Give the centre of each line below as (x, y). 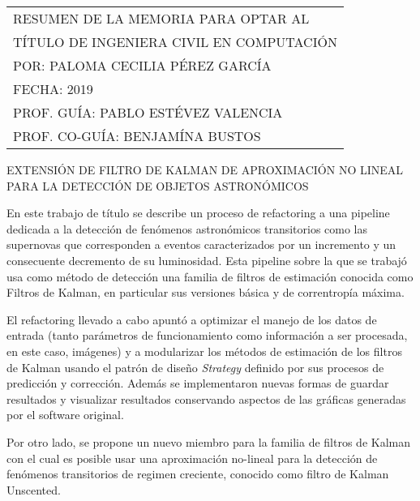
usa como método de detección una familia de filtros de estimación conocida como (210, 276)
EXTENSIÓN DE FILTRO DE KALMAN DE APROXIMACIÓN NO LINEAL (205, 169)
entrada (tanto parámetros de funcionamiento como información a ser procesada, (207, 335)
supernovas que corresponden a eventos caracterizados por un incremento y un (201, 244)
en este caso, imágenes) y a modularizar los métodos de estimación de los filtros (204, 351)
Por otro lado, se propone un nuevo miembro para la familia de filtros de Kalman (208, 441)
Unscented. (34, 489)
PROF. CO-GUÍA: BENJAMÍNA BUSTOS (137, 136)
